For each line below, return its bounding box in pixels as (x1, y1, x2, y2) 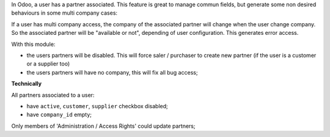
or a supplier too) (26, 60, 70, 67)
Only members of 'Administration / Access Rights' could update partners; (11, 122, 196, 130)
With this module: (11, 40, 56, 48)
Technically (11, 80, 42, 87)
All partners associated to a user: (11, 91, 95, 98)
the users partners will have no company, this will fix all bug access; (26, 68, 198, 76)
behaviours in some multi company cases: (11, 9, 118, 17)
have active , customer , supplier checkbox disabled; (26, 102, 168, 109)
